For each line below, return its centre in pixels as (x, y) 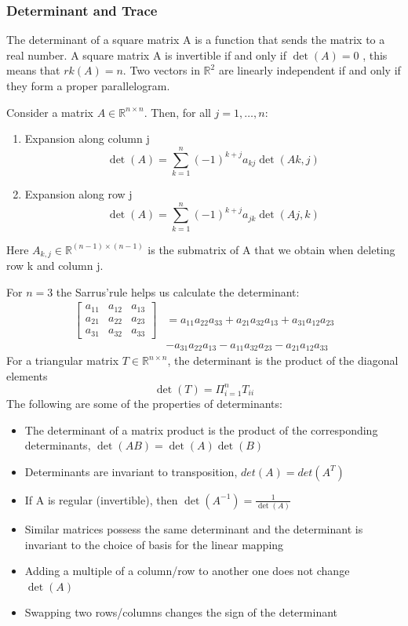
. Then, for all (177, 112)
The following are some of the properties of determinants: (144, 403)
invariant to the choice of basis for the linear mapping (154, 544)
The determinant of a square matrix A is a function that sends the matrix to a (196, 40)
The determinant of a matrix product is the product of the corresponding (201, 429)
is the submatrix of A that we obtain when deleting (271, 249)
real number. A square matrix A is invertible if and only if (146, 55)
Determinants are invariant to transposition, (131, 471)
